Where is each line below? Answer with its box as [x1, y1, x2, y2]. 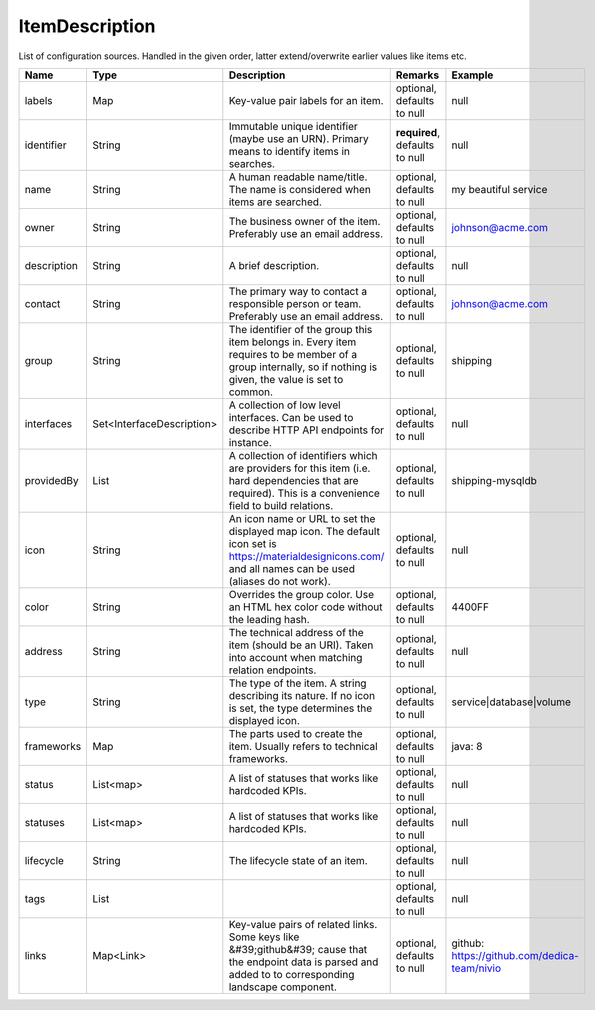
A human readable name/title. [228, 170, 368, 184]
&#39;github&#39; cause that [228, 942, 368, 956]
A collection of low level [228, 398, 341, 412]
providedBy [24, 473, 79, 487]
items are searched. [228, 195, 322, 209]
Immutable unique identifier [228, 119, 359, 133]
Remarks [395, 68, 440, 82]
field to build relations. [228, 498, 334, 512]
